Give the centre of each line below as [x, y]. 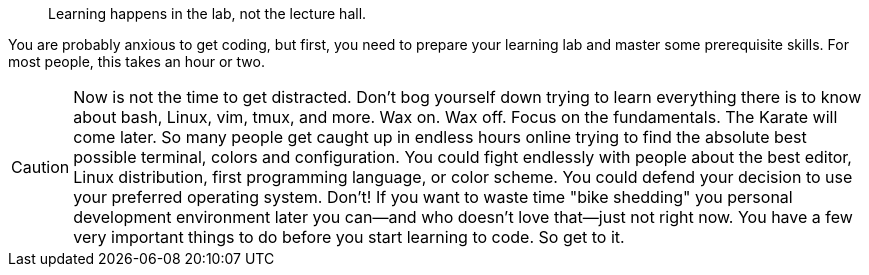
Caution [40, 167]
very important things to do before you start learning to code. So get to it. [349, 237]
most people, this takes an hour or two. [136, 61]
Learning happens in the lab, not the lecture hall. [207, 13]
